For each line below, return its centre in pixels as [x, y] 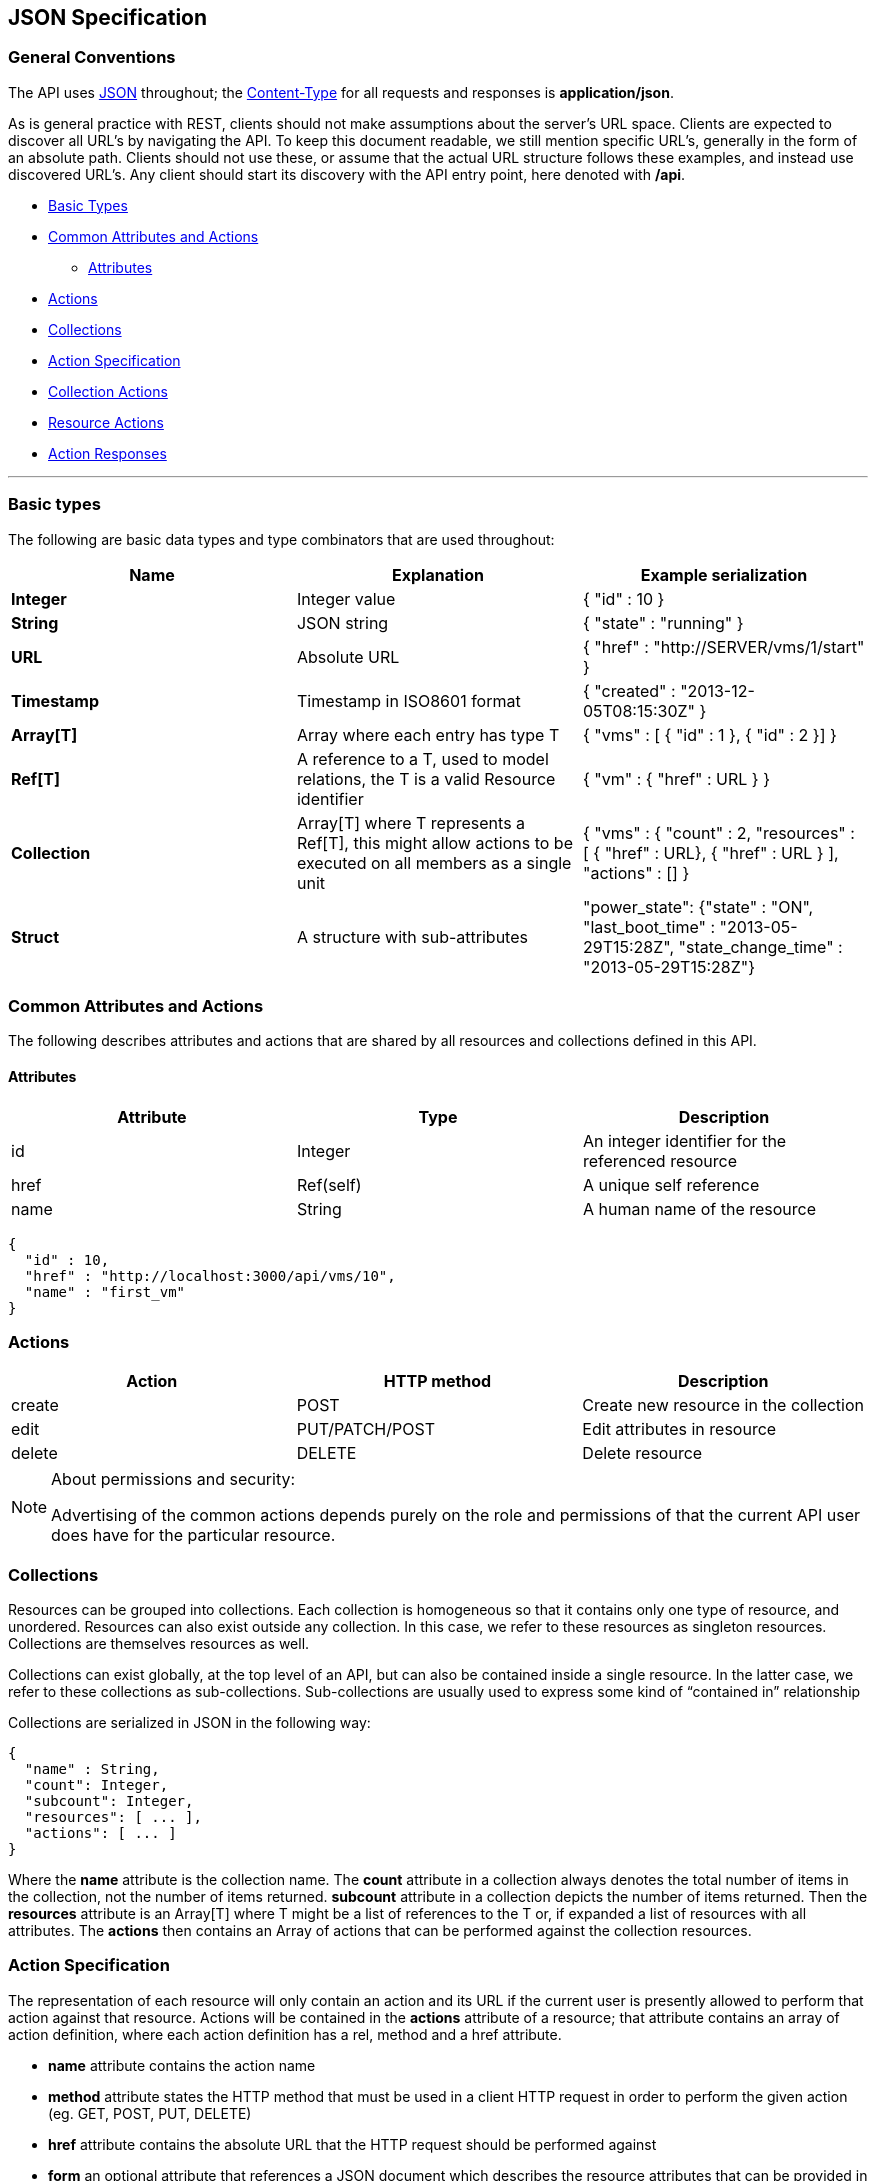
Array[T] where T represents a [411, 822]
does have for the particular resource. [193, 1535]
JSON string [342, 622]
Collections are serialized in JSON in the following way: [189, 1723]
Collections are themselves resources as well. [159, 1644]
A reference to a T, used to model [422, 758]
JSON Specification [108, 17]
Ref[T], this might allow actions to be [434, 842]
